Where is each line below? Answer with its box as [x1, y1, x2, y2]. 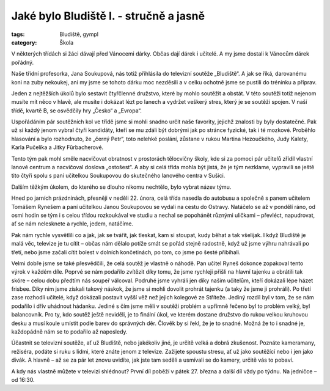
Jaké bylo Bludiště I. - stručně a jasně [11, 9, 205, 23]
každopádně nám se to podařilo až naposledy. [11, 328, 128, 335]
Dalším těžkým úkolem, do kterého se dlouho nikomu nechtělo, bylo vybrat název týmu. [11, 183, 232, 191]
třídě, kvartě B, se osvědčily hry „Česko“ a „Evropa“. [11, 107, 142, 114]
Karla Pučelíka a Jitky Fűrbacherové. [11, 144, 104, 151]
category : [11, 38, 37, 46]
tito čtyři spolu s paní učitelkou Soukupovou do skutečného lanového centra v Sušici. [11, 172, 226, 180]
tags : [11, 31, 25, 38]
